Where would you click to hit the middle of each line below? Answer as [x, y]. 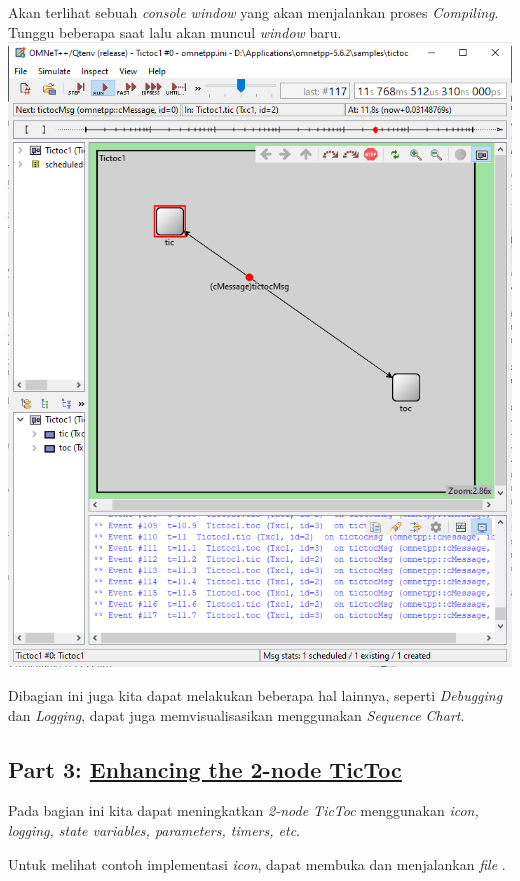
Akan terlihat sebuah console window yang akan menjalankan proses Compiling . [253, 12]
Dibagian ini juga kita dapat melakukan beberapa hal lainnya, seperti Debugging [255, 695]
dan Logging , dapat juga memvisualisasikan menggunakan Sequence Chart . [236, 714]
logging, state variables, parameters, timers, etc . [154, 830]
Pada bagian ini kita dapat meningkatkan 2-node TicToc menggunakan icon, [243, 810]
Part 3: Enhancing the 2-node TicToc [205, 768]
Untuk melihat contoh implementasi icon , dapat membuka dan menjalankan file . [257, 863]
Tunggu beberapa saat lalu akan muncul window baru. [175, 31]
